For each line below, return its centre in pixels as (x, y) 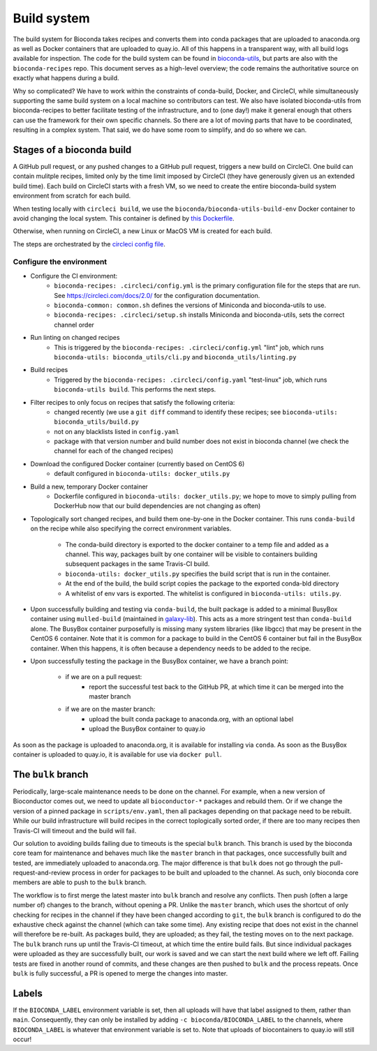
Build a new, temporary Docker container (89, 486)
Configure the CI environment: (74, 276)
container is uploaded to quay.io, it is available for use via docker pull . (117, 754)
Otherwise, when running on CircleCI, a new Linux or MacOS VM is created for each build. (142, 231)
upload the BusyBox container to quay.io (147, 729)
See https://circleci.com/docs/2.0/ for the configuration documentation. (157, 295)
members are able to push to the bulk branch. (80, 882)
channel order (74, 325)
